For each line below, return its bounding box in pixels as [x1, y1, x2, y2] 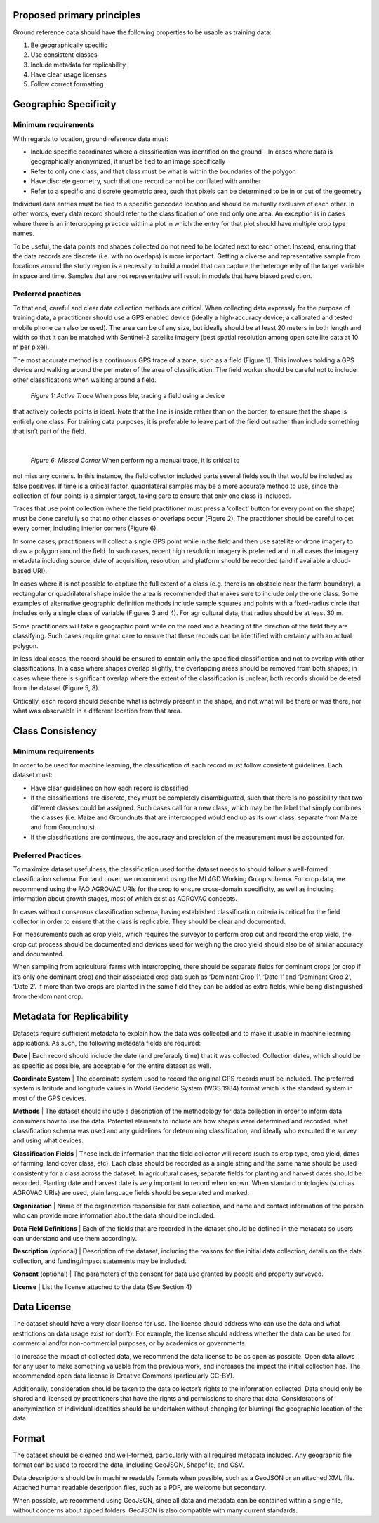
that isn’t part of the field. [13, 427, 87, 435]
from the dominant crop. [13, 992, 84, 1001]
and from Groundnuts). [30, 823, 97, 831]
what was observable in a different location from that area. [13, 706, 182, 715]
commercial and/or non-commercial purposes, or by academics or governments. [13, 1339, 247, 1347]
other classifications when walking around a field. [13, 376, 157, 384]
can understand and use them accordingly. [13, 1234, 137, 1242]
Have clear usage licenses [30, 70, 107, 79]
